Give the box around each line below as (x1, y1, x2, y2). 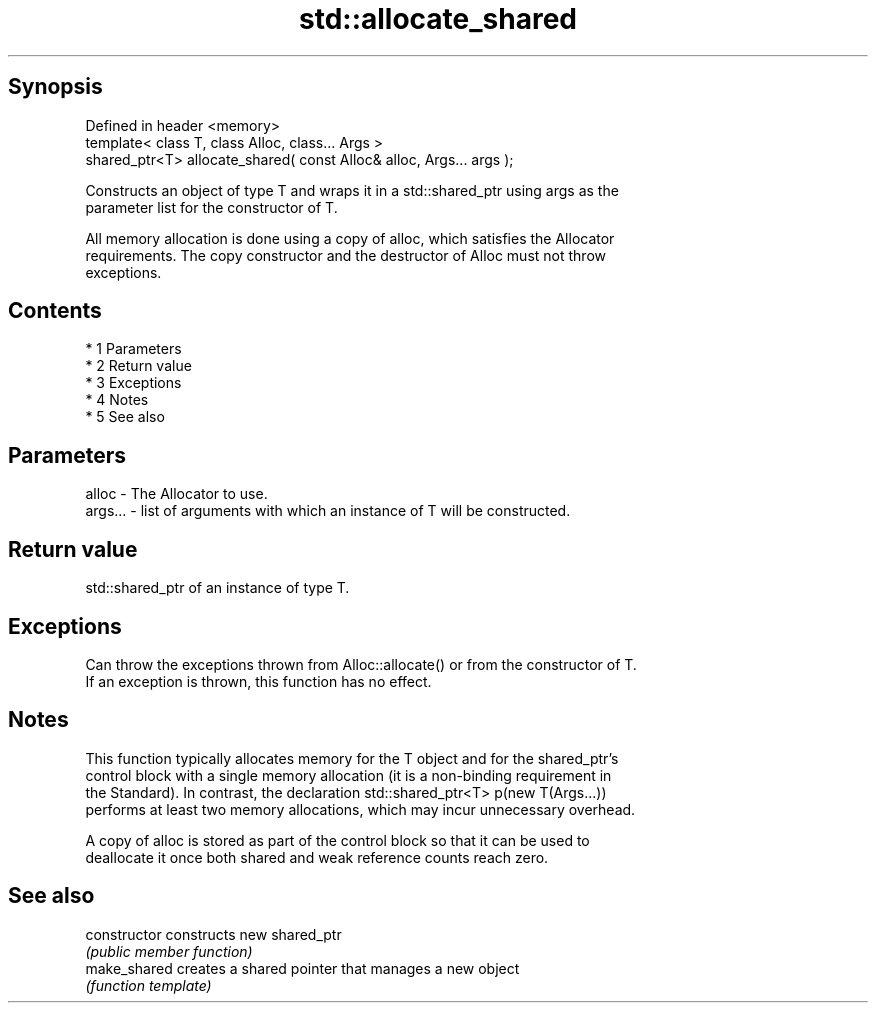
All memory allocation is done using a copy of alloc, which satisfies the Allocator (85, 229, 615, 247)
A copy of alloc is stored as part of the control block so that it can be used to (85, 831, 590, 849)
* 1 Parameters (85, 340, 182, 358)
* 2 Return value (85, 357, 192, 375)
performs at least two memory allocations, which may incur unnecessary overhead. (85, 800, 636, 818)
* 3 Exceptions (85, 374, 182, 392)
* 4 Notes (85, 391, 149, 409)
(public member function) (85, 942, 253, 960)
